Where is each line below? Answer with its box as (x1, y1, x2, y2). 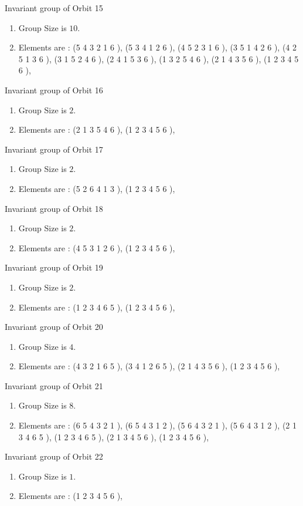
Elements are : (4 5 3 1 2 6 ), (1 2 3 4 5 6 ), (18, 241, 175, 254)
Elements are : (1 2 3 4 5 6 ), (18, 490, 123, 502)
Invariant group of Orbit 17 (5, 143, 103, 155)
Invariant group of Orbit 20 (5, 321, 103, 333)
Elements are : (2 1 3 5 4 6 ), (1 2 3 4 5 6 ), (18, 123, 175, 136)
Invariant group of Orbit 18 (5, 202, 103, 214)
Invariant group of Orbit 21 (5, 379, 103, 392)
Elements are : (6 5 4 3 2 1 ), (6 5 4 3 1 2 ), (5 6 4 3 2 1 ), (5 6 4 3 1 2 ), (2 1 (18, 419, 297, 431)
